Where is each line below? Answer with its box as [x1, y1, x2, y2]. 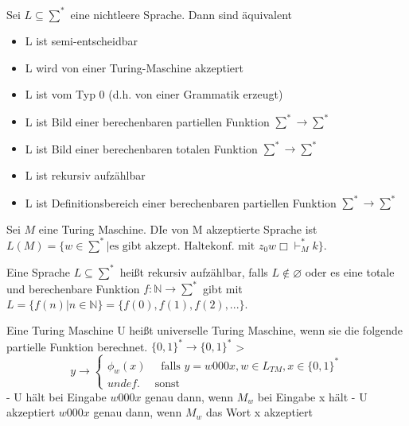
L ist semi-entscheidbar [25, 33, 138, 49]
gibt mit [202, 280, 243, 296]
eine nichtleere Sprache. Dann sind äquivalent [70, 6, 292, 22]
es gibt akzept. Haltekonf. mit [109, 240, 255, 252]
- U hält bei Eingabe [6, 388, 107, 405]
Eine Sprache [6, 263, 70, 280]
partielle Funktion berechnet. [6, 338, 148, 354]
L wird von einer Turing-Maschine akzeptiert [25, 59, 244, 76]
